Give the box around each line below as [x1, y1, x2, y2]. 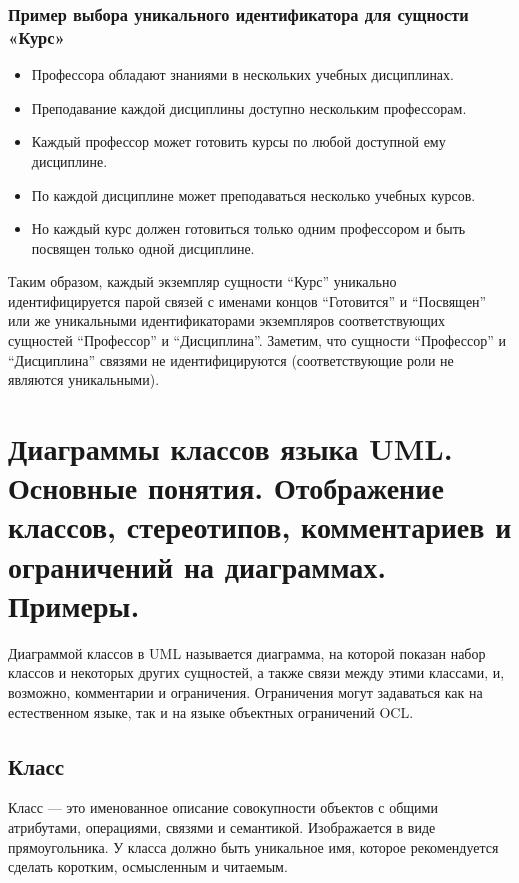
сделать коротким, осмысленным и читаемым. [8, 856, 288, 877]
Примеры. [8, 584, 140, 625]
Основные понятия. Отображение [8, 467, 444, 508]
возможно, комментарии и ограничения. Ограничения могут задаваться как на [8, 681, 483, 702]
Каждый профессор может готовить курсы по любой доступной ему [31, 131, 446, 152]
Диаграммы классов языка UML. [8, 428, 453, 469]
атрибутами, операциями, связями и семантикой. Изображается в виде [8, 816, 436, 837]
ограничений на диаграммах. [8, 545, 387, 586]
